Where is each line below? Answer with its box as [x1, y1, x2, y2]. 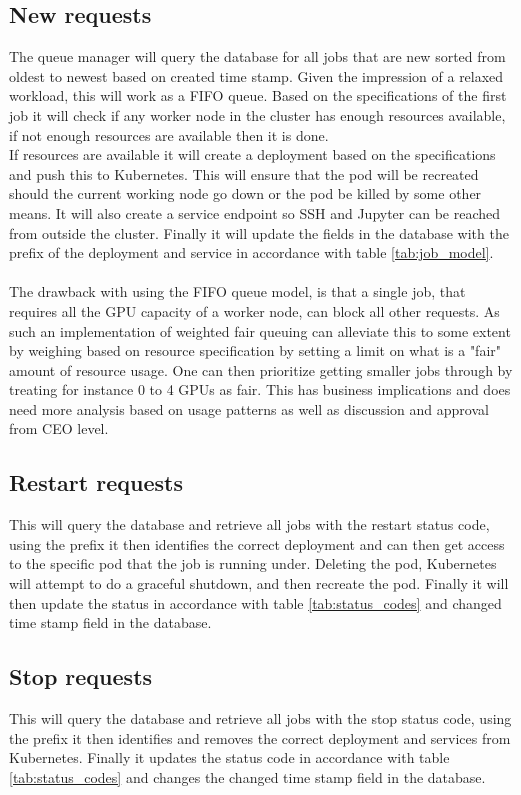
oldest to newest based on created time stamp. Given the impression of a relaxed [9, 65, 504, 86]
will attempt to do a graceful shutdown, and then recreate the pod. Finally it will [9, 573, 509, 594]
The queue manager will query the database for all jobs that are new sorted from [9, 46, 506, 67]
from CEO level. [9, 418, 109, 439]
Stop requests [9, 661, 153, 692]
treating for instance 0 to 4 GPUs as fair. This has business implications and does [9, 379, 511, 400]
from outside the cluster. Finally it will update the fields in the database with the [9, 222, 509, 243]
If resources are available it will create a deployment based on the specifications [9, 144, 496, 165]
